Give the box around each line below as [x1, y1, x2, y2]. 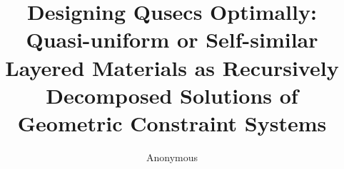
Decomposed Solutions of [46, 80, 298, 109]
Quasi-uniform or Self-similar [26, 25, 318, 54]
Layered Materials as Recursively [5, 53, 339, 82]
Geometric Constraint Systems [17, 108, 327, 137]
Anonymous [146, 149, 198, 164]
